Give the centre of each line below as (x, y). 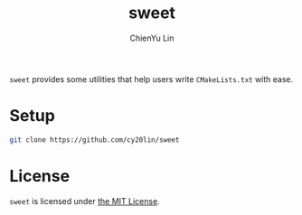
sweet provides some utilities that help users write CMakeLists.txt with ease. (151, 79)
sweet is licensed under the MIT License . (85, 201)
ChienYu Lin (152, 38)
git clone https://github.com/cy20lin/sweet (94, 140)
